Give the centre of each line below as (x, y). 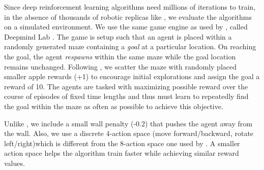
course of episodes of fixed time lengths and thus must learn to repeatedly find (126, 96)
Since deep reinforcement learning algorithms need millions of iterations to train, (130, 7)
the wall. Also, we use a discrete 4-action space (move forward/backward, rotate (129, 133)
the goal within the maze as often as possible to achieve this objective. (114, 106)
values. (14, 163)
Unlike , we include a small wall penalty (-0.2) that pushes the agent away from (128, 123)
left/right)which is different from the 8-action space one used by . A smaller (122, 143)
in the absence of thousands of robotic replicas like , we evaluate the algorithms (128, 16)
